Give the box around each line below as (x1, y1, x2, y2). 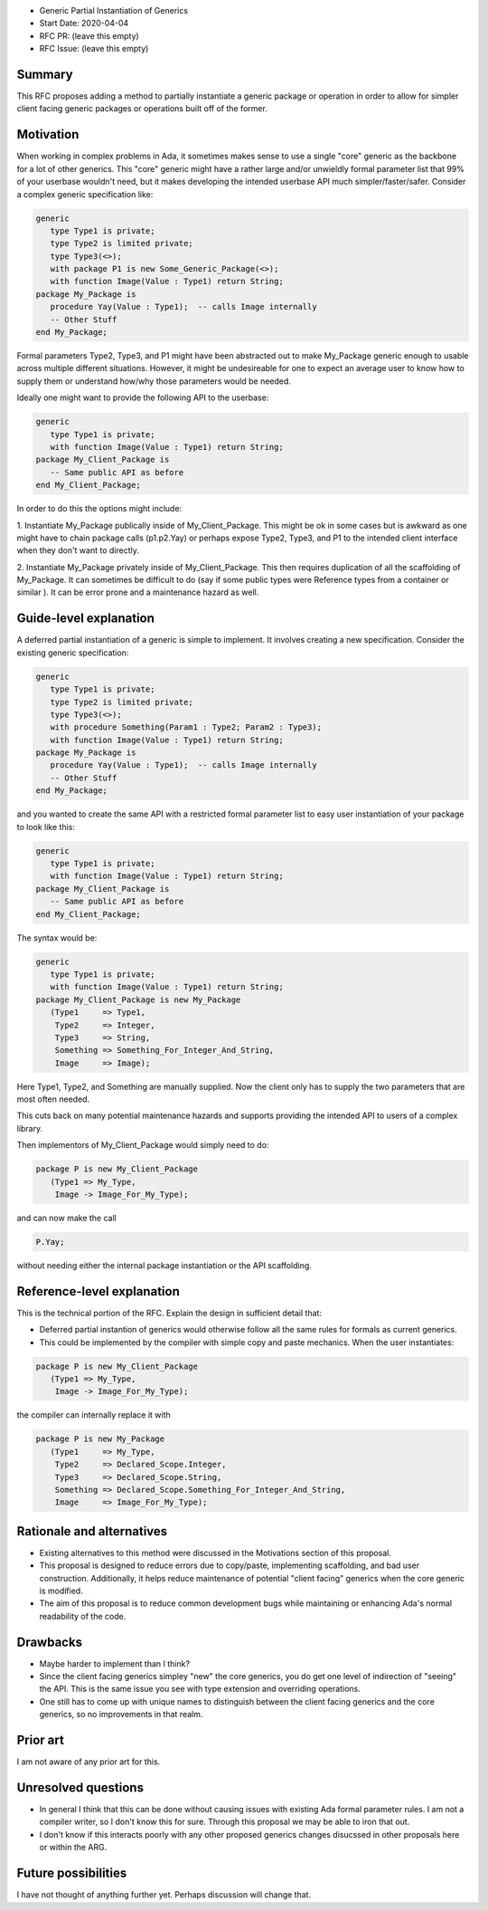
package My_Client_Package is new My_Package (35, 994, 241, 1005)
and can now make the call (16, 1212, 117, 1223)
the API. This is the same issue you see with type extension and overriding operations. (39, 1684, 361, 1695)
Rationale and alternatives (16, 1524, 168, 1539)
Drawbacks (16, 1634, 83, 1649)
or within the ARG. (39, 1842, 108, 1853)
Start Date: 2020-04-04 (39, 18, 129, 29)
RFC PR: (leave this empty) (39, 30, 139, 41)
